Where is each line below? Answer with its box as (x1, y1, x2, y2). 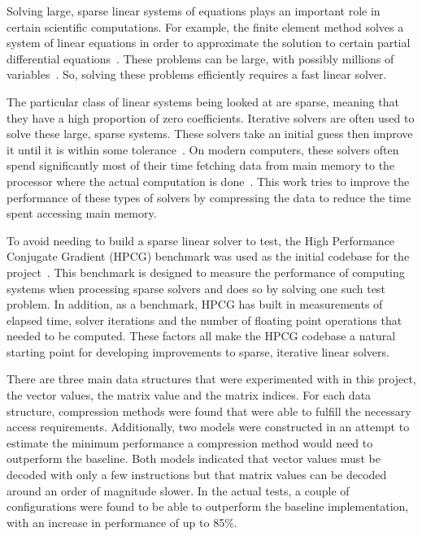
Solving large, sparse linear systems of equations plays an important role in (7, 2, 381, 19)
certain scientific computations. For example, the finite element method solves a (7, 18, 404, 35)
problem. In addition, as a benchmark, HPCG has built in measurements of (7, 296, 383, 313)
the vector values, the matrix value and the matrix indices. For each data (7, 387, 372, 404)
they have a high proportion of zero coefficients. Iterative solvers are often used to (7, 109, 415, 126)
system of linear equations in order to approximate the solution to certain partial (7, 34, 411, 51)
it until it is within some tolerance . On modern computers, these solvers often (7, 140, 399, 158)
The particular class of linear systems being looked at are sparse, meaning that (7, 93, 399, 110)
